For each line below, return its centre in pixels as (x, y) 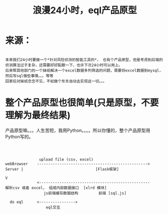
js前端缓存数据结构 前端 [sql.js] (85, 193)
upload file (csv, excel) (66, 159)
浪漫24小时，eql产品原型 (85, 10)
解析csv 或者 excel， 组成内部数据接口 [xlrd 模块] (56, 188)
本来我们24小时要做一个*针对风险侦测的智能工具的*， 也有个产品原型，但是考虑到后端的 (84, 60)
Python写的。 (19, 136)
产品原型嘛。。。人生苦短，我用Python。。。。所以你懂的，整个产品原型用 (78, 130)
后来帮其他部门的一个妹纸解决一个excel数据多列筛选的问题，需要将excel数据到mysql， (84, 70)
